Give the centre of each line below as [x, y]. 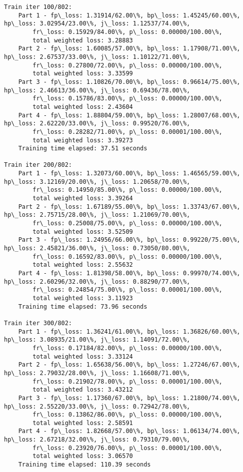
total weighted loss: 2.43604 [83, 107]
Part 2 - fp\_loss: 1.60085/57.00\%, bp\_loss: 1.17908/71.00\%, [129, 49]
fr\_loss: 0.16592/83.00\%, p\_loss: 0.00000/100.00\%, [127, 256]
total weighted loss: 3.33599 [83, 74]
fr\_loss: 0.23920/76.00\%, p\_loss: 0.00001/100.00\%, [127, 448]
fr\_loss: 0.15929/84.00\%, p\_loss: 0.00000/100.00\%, [127, 32]
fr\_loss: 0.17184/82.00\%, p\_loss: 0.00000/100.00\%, [127, 348]
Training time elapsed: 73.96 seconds [83, 306]
